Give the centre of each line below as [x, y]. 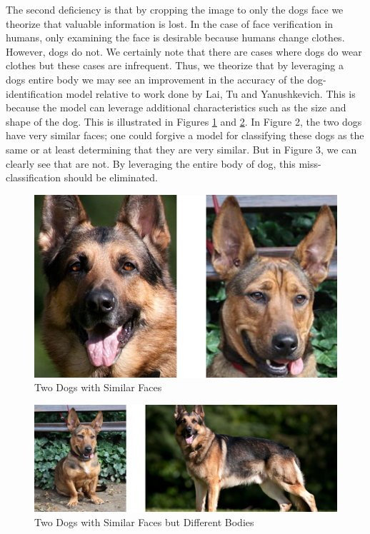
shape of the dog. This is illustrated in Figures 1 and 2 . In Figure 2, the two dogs [184, 121]
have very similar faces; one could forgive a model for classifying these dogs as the [185, 135]
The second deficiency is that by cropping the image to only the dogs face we [175, 9]
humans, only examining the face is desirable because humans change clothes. [175, 37]
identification [34, 93]
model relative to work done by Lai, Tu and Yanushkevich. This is [211, 93]
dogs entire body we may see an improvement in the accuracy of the [155, 79]
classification [34, 177]
